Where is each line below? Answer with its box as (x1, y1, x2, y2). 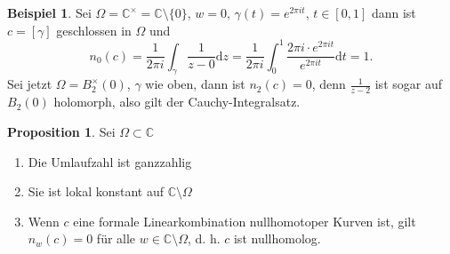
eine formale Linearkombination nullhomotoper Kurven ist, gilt (73, 211, 416, 230)
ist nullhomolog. (233, 229, 321, 248)
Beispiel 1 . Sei (7, 4, 92, 21)
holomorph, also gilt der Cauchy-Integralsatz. (53, 92, 301, 111)
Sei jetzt (7, 75, 52, 93)
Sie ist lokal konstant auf (28, 182, 165, 201)
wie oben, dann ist (145, 75, 245, 93)
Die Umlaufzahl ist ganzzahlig (28, 152, 192, 171)
